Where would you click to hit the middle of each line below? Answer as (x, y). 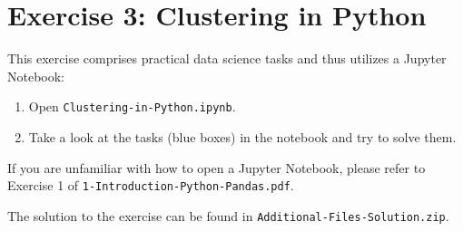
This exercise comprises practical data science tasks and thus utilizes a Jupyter (227, 58)
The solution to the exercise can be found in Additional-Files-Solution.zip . (228, 215)
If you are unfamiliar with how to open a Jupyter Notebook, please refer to (217, 167)
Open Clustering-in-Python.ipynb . (132, 106)
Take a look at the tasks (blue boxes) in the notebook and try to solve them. (242, 136)
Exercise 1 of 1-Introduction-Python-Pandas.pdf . (151, 185)
